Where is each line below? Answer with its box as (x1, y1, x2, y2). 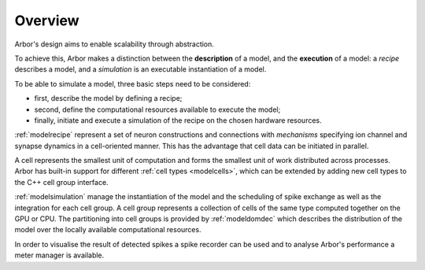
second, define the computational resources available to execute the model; (34, 105, 281, 114)
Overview (14, 12, 79, 29)
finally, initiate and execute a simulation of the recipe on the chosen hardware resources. (34, 115, 322, 125)
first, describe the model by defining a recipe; (34, 94, 183, 103)
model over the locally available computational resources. (14, 225, 201, 235)
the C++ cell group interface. (14, 177, 109, 187)
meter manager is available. (14, 250, 105, 260)
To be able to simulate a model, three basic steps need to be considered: (14, 79, 251, 88)
